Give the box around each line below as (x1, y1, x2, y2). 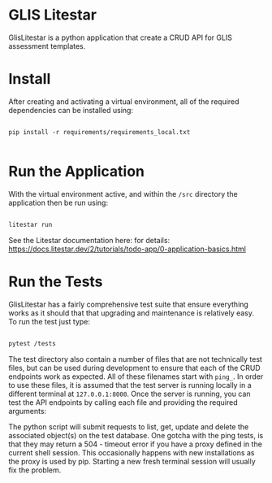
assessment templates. (8, 41, 86, 50)
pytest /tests (8, 339, 57, 347)
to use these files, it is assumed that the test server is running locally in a (8, 380, 252, 389)
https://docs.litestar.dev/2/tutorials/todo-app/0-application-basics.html (8, 244, 246, 254)
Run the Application (8, 163, 145, 181)
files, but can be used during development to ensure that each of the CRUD (8, 363, 261, 372)
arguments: (8, 406, 47, 416)
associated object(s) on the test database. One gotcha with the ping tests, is (8, 430, 264, 440)
